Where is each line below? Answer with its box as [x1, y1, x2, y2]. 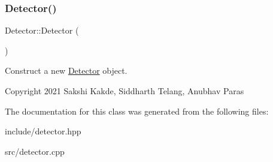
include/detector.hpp [5, 125, 81, 137]
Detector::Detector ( [5, 24, 79, 37]
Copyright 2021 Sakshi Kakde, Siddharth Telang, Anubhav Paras [5, 85, 244, 97]
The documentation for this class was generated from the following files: [5, 104, 269, 117]
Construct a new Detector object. [5, 64, 128, 77]
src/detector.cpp [5, 145, 65, 157]
